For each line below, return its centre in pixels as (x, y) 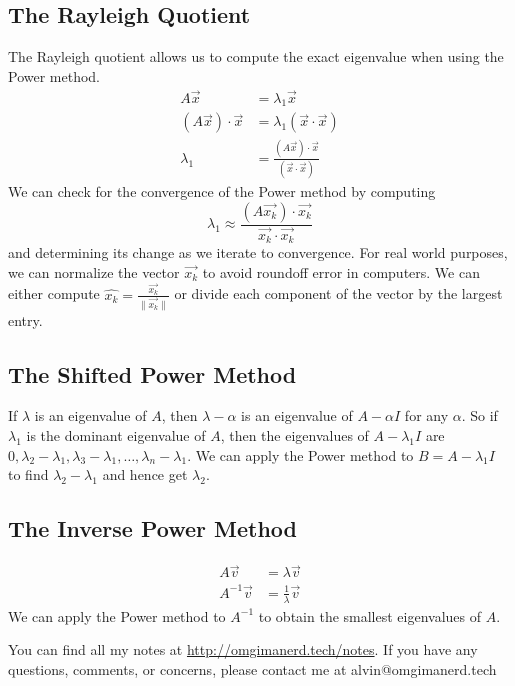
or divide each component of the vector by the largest (338, 293)
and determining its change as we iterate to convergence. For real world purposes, (258, 252)
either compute (54, 293)
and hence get (145, 474)
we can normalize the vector (94, 271)
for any (426, 415)
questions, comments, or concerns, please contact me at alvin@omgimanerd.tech (252, 668)
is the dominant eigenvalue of (116, 435)
